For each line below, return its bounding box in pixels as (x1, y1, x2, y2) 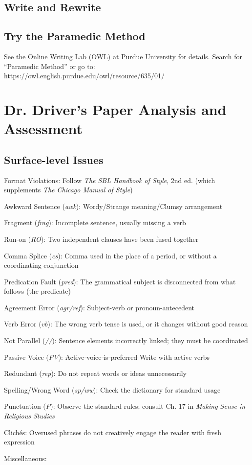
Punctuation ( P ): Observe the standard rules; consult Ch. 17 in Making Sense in (4, 401, 246, 411)
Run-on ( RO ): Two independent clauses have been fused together (4, 233, 199, 244)
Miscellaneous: (4, 453, 47, 463)
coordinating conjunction (4, 260, 79, 270)
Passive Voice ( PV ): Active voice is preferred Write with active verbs (4, 351, 210, 362)
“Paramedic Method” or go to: (4, 61, 95, 71)
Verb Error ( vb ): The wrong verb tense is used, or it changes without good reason (4, 319, 248, 329)
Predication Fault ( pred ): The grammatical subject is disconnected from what (4, 276, 236, 286)
